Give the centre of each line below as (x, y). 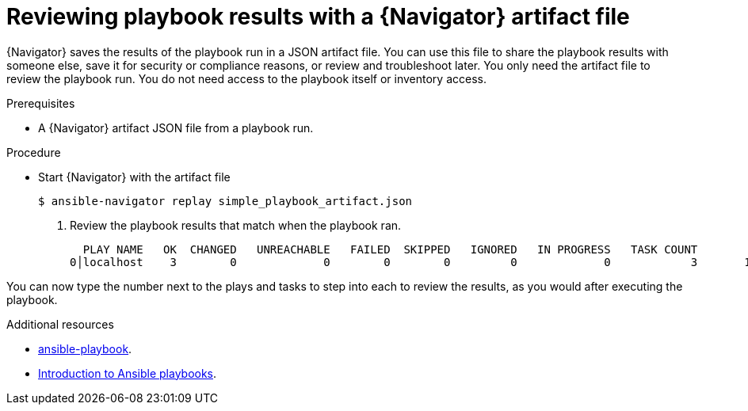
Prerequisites (41, 103)
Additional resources (60, 324)
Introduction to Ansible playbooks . (128, 373)
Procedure (34, 152)
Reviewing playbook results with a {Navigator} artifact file (318, 17)
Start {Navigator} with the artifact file (134, 177)
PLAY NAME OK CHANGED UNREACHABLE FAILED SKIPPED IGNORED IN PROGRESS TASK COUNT (390, 249)
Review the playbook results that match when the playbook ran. (236, 225)
